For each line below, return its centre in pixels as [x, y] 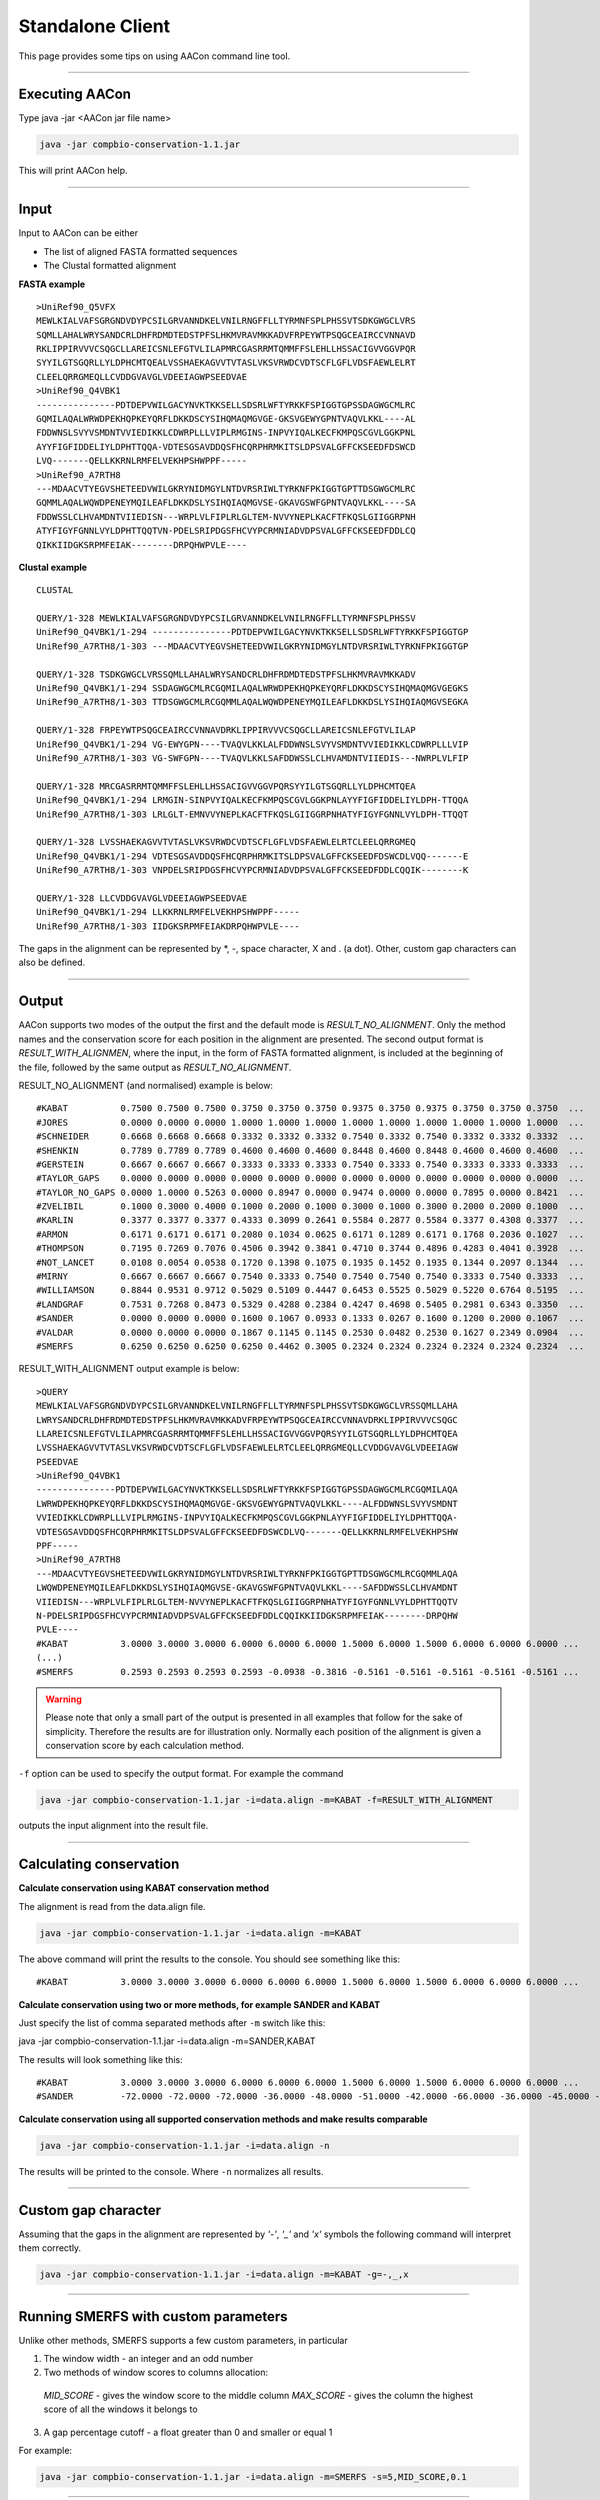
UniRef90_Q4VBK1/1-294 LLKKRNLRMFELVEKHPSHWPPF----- [168, 912]
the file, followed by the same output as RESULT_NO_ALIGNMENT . [155, 1067]
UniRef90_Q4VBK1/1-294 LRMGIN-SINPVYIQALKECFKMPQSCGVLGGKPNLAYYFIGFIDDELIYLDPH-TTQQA [252, 800]
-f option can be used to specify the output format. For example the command [181, 1773]
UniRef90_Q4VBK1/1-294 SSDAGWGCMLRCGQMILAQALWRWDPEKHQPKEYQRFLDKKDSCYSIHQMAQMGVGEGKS [252, 688]
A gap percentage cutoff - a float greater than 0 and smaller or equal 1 [188, 2432]
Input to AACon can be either [78, 233]
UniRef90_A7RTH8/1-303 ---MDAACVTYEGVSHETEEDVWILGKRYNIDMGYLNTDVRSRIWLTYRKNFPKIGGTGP [252, 646]
